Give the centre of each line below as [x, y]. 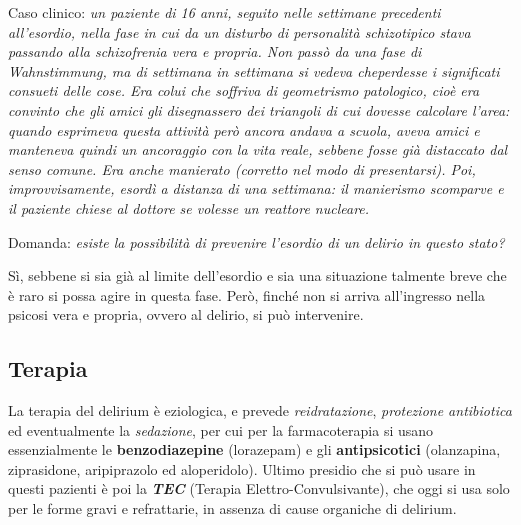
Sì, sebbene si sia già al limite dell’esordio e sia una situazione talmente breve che [257, 275]
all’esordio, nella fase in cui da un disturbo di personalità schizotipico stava [239, 31]
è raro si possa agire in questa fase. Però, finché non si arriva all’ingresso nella [247, 294]
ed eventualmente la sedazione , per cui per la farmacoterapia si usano [221, 429]
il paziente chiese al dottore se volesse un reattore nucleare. [189, 207]
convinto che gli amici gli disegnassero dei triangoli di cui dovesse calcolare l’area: [259, 109]
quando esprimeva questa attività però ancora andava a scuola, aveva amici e [244, 129]
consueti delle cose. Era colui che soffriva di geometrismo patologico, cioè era [244, 90]
